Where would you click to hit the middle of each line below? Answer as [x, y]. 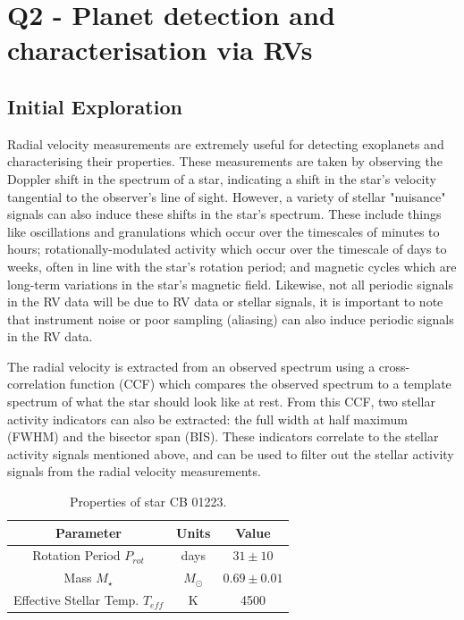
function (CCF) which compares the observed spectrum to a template [261, 384]
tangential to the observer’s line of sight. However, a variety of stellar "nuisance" [227, 196]
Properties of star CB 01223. [148, 502]
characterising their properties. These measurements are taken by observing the [225, 161]
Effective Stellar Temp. [76, 600]
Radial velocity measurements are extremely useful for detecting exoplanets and [226, 143]
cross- [394, 366]
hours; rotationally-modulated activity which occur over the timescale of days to [227, 249]
